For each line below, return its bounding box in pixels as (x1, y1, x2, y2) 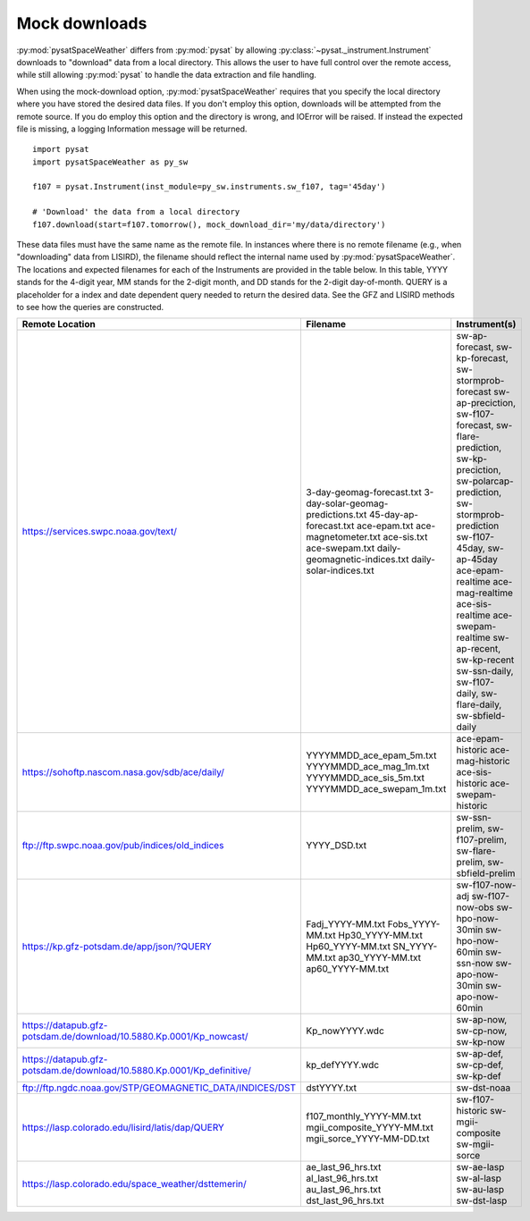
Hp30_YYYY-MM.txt (338, 930, 424, 942)
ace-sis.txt (383, 531, 428, 543)
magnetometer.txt (306, 531, 382, 543)
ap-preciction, (456, 397, 517, 409)
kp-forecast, (456, 352, 509, 365)
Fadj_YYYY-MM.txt (306, 918, 386, 930)
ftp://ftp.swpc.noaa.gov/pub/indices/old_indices (21, 839, 224, 852)
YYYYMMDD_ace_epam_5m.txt (306, 749, 437, 762)
